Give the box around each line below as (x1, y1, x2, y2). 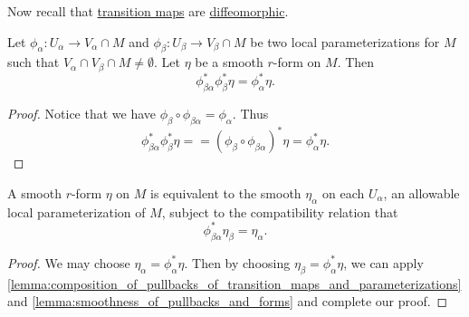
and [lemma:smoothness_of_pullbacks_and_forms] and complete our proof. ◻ (7, 292, 448, 311)
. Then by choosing (184, 253, 291, 272)
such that (7, 53, 60, 72)
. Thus (232, 104, 269, 123)
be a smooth (195, 53, 263, 72)
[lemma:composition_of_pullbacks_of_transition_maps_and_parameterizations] (7, 274, 462, 293)
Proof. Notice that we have (7, 104, 157, 123)
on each (322, 184, 365, 203)
